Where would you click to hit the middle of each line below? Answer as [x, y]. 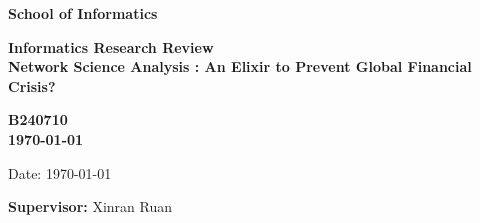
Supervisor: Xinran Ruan [90, 206]
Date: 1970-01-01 [60, 172]
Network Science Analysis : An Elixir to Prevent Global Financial [240, 66]
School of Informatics [83, 13]
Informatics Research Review [111, 46]
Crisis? [32, 85]
